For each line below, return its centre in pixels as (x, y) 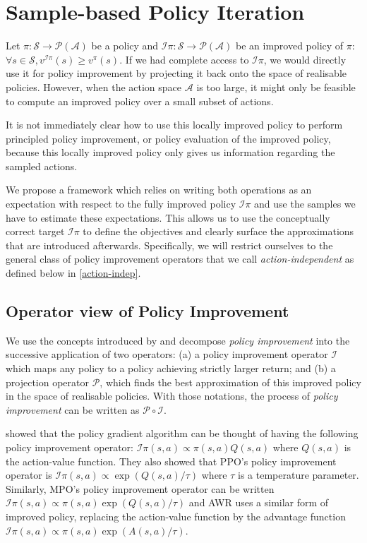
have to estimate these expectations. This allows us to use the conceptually (168, 217)
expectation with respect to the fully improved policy (121, 204)
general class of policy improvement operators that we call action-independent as (180, 259)
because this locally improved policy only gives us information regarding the (170, 152)
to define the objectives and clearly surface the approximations (218, 231)
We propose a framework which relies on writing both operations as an (159, 190)
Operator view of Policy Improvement (148, 311)
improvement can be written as (73, 409)
